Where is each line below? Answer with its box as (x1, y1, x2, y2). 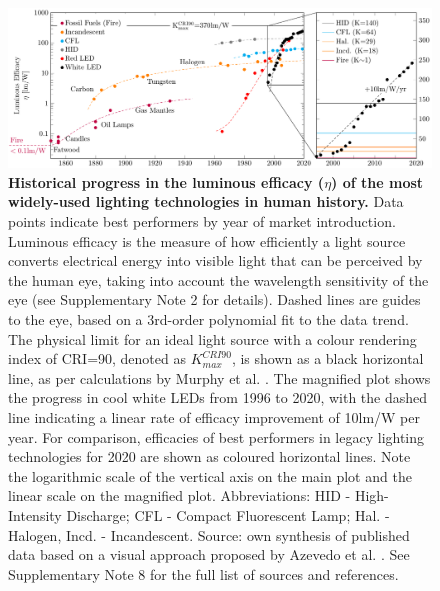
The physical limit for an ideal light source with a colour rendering (8, 328, 417, 349)
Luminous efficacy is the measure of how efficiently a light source (8, 230, 406, 251)
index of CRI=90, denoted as (8, 348, 186, 369)
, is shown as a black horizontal (231, 348, 424, 369)
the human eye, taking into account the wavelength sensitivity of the (8, 269, 429, 290)
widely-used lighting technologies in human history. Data (8, 191, 404, 212)
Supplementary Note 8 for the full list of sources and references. (8, 563, 399, 584)
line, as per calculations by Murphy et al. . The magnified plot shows (8, 367, 431, 388)
